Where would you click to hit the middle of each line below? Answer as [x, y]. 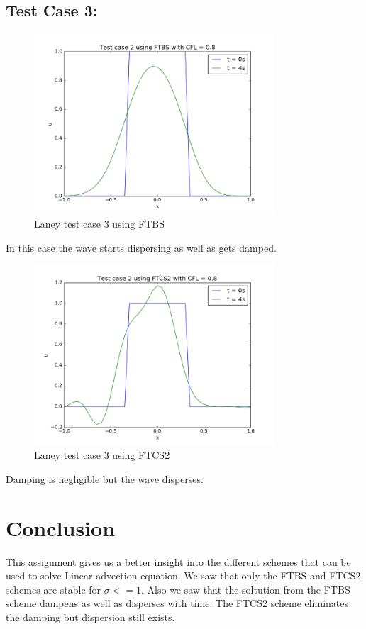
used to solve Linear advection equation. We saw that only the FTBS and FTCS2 [183, 575]
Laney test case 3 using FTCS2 [102, 455]
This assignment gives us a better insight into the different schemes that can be [178, 561]
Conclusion [61, 527]
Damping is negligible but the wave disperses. [105, 478]
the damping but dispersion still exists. [90, 617]
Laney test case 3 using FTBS [99, 224]
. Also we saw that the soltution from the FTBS [246, 589]
